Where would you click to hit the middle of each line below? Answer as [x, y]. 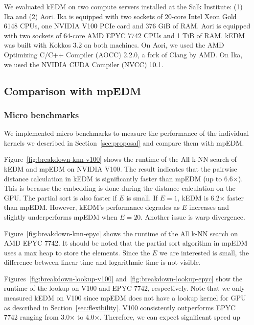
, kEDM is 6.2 [198, 197]
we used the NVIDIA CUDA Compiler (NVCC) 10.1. [84, 64]
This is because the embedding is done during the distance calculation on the [120, 188]
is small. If [142, 197]
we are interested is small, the [204, 252]
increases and [209, 207]
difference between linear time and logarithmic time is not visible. [102, 262]
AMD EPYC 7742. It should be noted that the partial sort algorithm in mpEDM [126, 243]
